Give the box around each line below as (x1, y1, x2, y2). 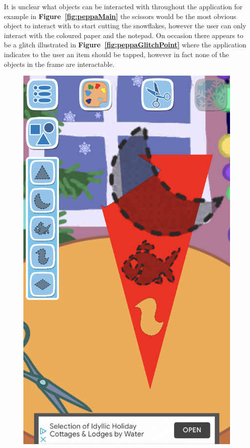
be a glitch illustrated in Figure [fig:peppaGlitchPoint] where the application (4, 40, 247, 50)
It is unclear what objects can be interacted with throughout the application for (4, 1, 243, 11)
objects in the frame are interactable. (4, 59, 115, 69)
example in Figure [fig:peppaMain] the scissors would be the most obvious (4, 11, 236, 21)
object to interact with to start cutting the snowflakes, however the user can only (4, 20, 247, 31)
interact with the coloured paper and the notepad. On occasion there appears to (4, 30, 244, 40)
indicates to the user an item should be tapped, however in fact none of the (4, 49, 229, 59)
